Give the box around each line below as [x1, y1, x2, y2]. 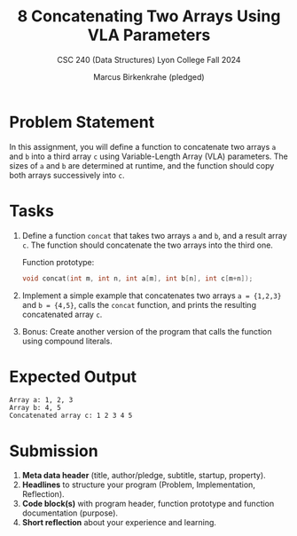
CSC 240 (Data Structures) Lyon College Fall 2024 [57, 54, 241, 65]
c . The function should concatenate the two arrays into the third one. [21, 240, 273, 250]
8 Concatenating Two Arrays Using [17, 6, 281, 27]
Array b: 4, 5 [9, 404, 62, 413]
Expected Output [9, 367, 137, 387]
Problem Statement [9, 112, 155, 132]
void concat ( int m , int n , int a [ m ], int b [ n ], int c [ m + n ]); [21, 273, 254, 283]
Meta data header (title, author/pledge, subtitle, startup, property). [21, 470, 266, 481]
